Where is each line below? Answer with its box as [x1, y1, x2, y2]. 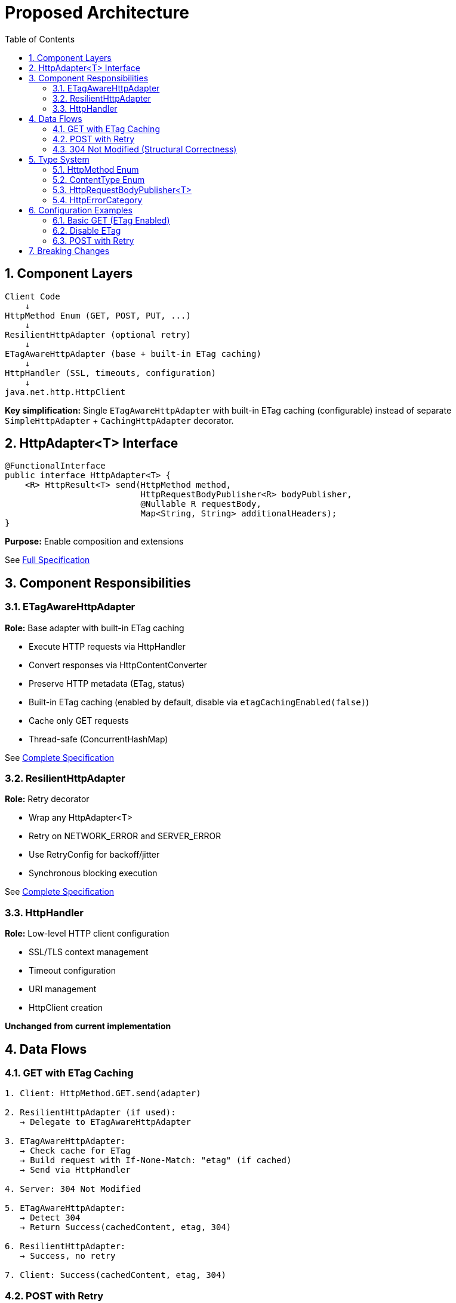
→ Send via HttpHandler [20, 1165, 131, 1175]
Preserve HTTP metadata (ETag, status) [29, 678, 185, 689]
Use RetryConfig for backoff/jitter [29, 849, 160, 860]
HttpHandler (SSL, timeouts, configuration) [5, 368, 217, 378]
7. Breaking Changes [29, 245, 110, 256]
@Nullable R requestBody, [140, 499, 261, 509]
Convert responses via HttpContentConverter [29, 659, 207, 670]
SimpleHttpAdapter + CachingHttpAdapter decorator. [5, 415, 234, 426]
